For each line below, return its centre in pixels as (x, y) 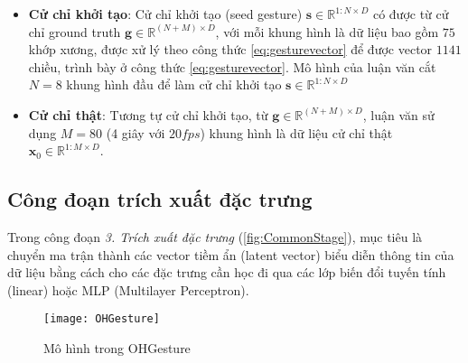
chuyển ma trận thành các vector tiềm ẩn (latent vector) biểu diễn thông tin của (231, 254)
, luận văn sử (398, 114)
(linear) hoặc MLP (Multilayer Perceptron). (128, 289)
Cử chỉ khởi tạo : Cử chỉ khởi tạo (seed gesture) (165, 14)
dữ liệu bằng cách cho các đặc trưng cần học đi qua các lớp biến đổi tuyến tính (227, 272)
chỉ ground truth (75, 31)
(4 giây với (136, 132)
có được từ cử (411, 14)
